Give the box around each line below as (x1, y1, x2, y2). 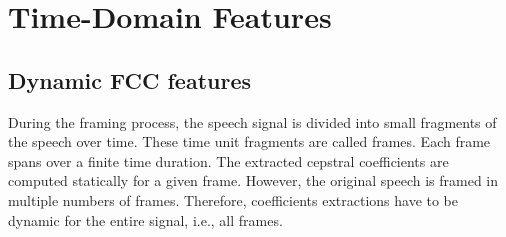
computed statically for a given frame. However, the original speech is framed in (8, 170, 499, 191)
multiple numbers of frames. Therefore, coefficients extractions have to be (8, 189, 459, 210)
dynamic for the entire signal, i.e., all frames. (8, 209, 283, 230)
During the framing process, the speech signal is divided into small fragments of (8, 111, 497, 132)
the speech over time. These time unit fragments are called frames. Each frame (8, 131, 491, 152)
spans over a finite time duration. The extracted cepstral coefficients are (8, 150, 449, 171)
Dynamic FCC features (8, 64, 252, 95)
